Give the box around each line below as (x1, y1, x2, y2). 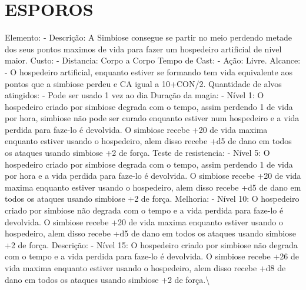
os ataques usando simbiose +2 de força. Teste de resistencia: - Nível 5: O (5, 146, 270, 159)
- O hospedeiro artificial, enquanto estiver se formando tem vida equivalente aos (5, 65, 292, 78)
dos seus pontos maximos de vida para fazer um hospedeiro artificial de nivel (5, 42, 282, 55)
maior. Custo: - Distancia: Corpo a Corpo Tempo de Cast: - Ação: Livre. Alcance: (5, 54, 301, 66)
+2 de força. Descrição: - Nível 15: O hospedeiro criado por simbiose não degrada (5, 238, 298, 251)
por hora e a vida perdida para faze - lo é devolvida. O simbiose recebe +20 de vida (5, 169, 301, 182)
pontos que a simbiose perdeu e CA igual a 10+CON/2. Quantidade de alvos (5, 77, 282, 89)
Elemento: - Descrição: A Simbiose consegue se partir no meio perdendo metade (5, 31, 292, 44)
